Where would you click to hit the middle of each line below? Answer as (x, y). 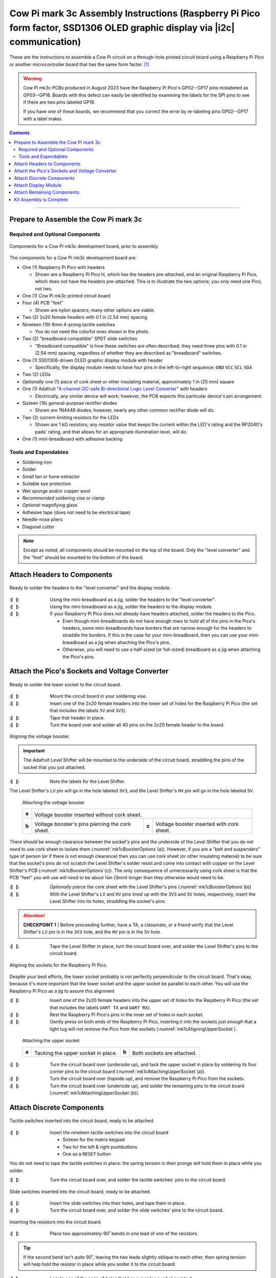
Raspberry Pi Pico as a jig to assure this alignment (62, 991)
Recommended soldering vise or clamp (63, 498)
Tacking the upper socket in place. (76, 1053)
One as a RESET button (87, 1154)
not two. (44, 288)
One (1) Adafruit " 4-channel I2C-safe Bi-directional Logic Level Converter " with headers (115, 389)
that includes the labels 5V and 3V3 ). (88, 711)
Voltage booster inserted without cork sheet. (88, 815)
